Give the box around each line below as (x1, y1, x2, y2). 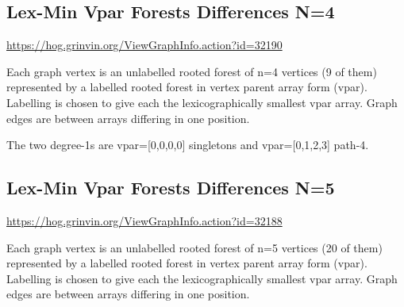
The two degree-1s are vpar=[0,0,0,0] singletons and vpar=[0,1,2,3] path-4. (6, 136, 369, 153)
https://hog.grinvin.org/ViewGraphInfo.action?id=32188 (6, 212, 283, 228)
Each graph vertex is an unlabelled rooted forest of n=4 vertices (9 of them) (6, 63, 377, 79)
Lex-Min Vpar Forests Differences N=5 (6, 175, 335, 200)
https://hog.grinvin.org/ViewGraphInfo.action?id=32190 (6, 36, 283, 53)
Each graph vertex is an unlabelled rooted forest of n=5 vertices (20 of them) (6, 239, 383, 255)
